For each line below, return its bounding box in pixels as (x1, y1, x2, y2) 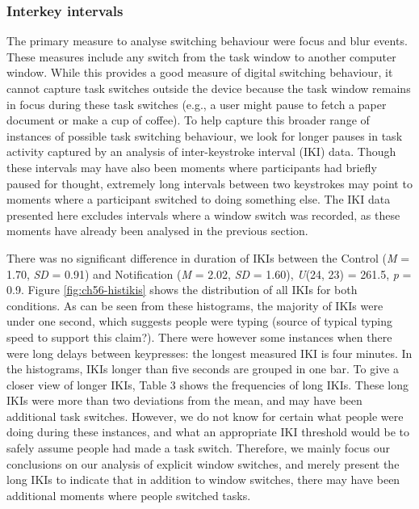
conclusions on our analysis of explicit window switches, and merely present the (6, 455, 400, 472)
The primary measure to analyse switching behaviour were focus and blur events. (6, 32, 408, 49)
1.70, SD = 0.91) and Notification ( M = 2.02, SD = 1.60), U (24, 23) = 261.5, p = (6, 265, 412, 282)
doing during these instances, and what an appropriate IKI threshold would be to (6, 423, 410, 440)
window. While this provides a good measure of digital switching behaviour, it (6, 64, 393, 81)
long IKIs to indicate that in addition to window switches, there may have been (6, 471, 400, 488)
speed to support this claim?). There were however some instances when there (6, 328, 392, 345)
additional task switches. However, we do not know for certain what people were (6, 407, 404, 424)
